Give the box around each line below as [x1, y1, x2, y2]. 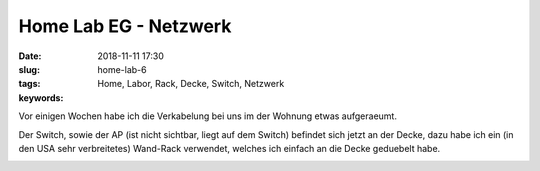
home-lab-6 [97, 63, 147, 75]
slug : [18, 63, 40, 75]
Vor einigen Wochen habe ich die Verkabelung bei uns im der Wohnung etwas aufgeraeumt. [18, 110, 397, 122]
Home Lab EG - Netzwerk [18, 15, 232, 37]
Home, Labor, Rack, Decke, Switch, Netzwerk [97, 78, 285, 90]
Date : [18, 50, 42, 62]
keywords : [18, 91, 64, 104]
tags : [18, 78, 41, 90]
